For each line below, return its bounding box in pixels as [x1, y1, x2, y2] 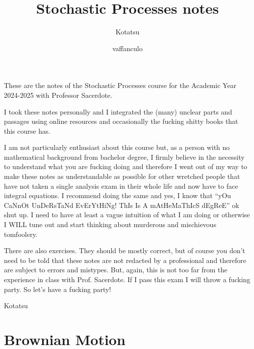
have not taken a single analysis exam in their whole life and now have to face [4, 180, 238, 191]
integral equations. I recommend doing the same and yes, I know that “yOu [4, 190, 231, 201]
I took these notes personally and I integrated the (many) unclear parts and [4, 106, 232, 116]
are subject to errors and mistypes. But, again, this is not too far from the [4, 264, 228, 275]
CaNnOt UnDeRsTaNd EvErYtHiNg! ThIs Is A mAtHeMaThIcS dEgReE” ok [4, 200, 239, 210]
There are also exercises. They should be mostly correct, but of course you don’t [4, 245, 245, 256]
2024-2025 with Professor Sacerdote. [4, 89, 112, 100]
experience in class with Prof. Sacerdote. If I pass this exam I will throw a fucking [4, 274, 251, 284]
